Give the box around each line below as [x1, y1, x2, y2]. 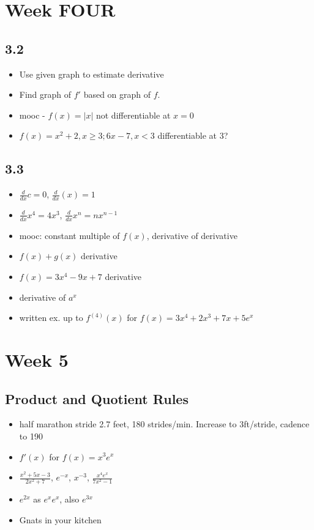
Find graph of [19, 88, 72, 101]
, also [59, 493, 80, 506]
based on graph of [83, 88, 151, 101]
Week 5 [5, 347, 69, 372]
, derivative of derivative [146, 229, 237, 241]
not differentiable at [95, 108, 171, 121]
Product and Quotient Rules [5, 389, 189, 408]
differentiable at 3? [157, 129, 228, 142]
